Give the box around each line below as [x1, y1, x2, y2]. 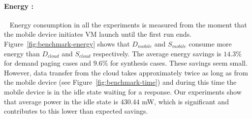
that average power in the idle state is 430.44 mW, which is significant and [4, 96, 229, 106]
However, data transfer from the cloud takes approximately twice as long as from [4, 67, 248, 77]
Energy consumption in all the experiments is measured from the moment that [9, 19, 247, 29]
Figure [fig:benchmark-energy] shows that [4, 38, 130, 48]
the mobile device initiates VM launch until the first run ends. [4, 29, 192, 39]
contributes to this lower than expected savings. [4, 106, 148, 116]
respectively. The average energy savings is [93, 48, 221, 58]
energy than [4, 48, 40, 58]
